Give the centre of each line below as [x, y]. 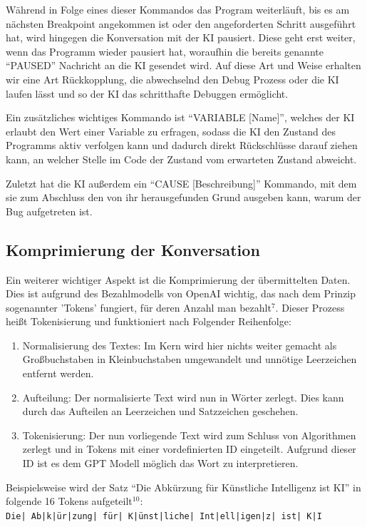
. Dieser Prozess [310, 307]
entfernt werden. [58, 373]
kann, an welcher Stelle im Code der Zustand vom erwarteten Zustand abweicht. [181, 159]
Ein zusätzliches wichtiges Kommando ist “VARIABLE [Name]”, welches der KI [180, 117]
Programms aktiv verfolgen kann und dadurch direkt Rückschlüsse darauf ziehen [182, 145]
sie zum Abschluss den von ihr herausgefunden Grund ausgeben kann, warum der [183, 197]
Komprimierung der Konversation [133, 249]
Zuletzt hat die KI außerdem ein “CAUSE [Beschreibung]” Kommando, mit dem [181, 183]
